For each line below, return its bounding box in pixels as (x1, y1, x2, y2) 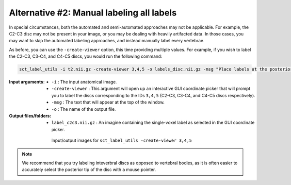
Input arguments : (9, 79, 45, 85)
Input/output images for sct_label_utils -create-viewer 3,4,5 (51, 137, 192, 143)
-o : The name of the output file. (51, 106, 116, 112)
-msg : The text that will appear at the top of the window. (51, 100, 165, 105)
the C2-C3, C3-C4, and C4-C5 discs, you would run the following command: (9, 53, 162, 59)
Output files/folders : (9, 113, 51, 119)
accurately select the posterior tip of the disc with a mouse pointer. (22, 167, 156, 172)
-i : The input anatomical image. (51, 79, 117, 85)
